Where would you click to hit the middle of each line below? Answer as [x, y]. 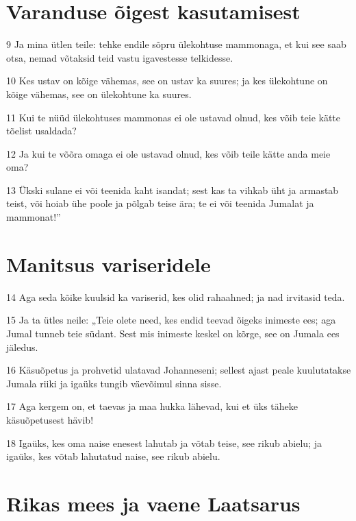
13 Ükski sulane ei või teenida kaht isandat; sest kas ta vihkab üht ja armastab [173, 190]
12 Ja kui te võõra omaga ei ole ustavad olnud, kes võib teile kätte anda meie [168, 153]
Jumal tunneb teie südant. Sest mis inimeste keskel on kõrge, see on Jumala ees [173, 333]
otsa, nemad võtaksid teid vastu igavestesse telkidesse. [120, 57]
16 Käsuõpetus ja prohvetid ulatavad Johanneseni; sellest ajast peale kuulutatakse [179, 370]
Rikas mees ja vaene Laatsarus [153, 503]
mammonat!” [34, 217]
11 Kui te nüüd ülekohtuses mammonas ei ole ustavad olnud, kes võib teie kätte [174, 117]
